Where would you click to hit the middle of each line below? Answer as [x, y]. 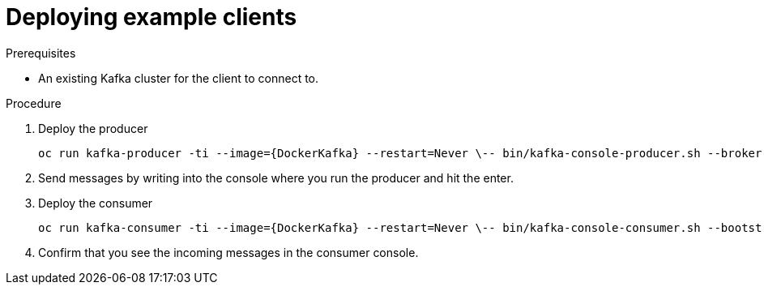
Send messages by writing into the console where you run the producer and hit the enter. [276, 178]
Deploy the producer [93, 128]
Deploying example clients [152, 17]
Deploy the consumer [96, 203]
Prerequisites [41, 53]
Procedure [34, 103]
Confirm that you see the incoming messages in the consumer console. [228, 252]
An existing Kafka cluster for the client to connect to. [179, 78]
